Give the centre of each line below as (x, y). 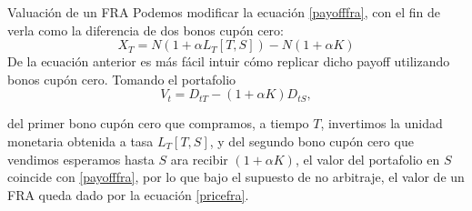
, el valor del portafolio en (367, 159)
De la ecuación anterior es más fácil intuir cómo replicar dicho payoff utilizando (229, 61)
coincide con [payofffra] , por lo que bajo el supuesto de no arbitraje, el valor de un (236, 177)
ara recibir (199, 159)
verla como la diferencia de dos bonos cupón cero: (146, 30)
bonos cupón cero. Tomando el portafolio (122, 79)
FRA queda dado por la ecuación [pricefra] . (128, 194)
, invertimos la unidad (382, 123)
